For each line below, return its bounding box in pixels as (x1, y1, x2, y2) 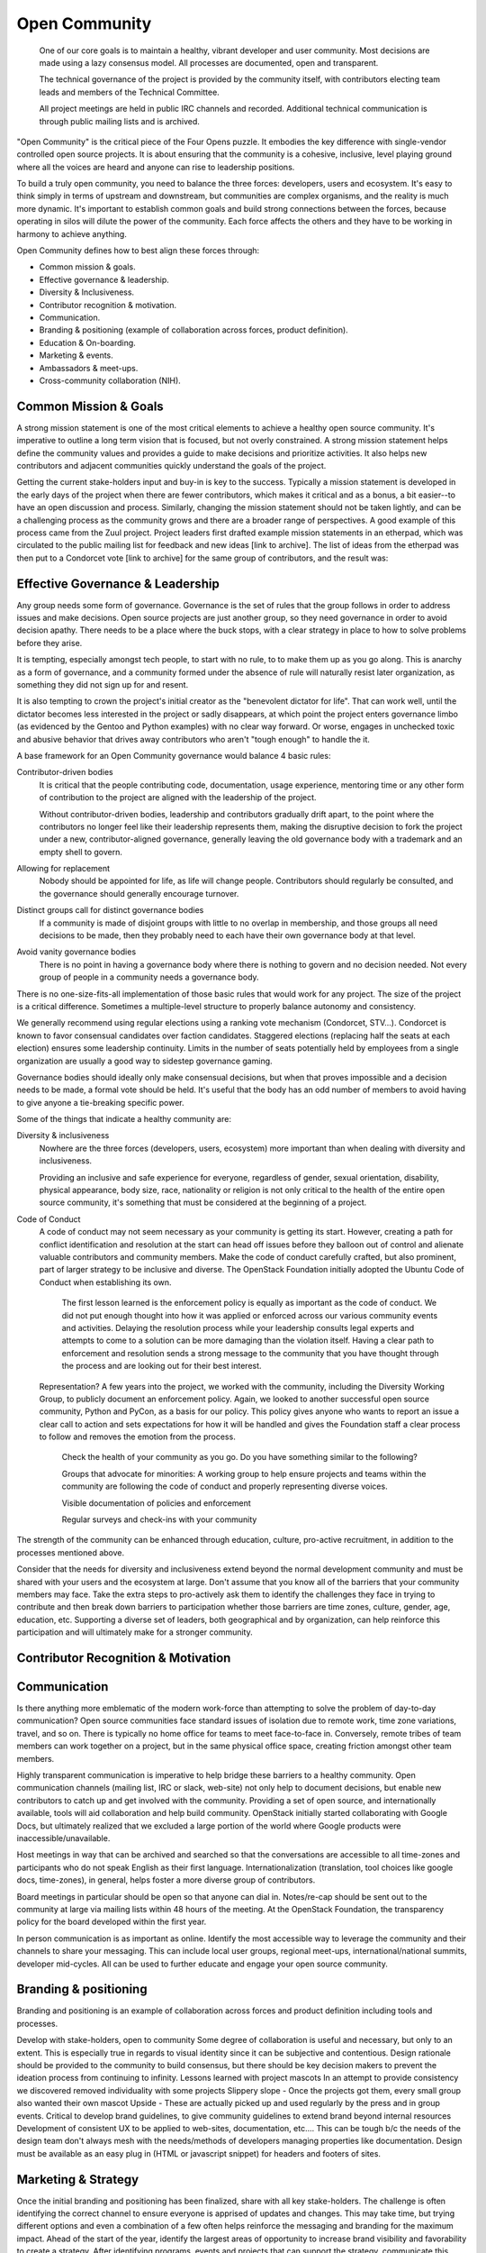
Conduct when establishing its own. (39, 1276, 172, 1288)
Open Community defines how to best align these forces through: (16, 245, 260, 256)
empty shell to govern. (39, 846, 123, 857)
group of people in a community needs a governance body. (39, 971, 260, 982)
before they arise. (16, 637, 83, 648)
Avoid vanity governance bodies (16, 946, 137, 957)
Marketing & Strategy (16, 2172, 139, 2187)
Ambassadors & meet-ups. (39, 362, 139, 373)
